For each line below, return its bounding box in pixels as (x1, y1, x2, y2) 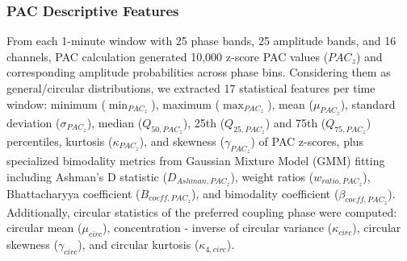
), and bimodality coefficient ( (191, 184, 339, 201)
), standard (340, 95, 396, 112)
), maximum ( (151, 95, 220, 112)
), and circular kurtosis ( (78, 236, 199, 253)
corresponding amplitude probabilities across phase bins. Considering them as (6, 64, 391, 81)
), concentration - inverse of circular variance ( (102, 219, 333, 236)
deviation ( (6, 114, 61, 130)
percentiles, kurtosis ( (6, 133, 113, 149)
